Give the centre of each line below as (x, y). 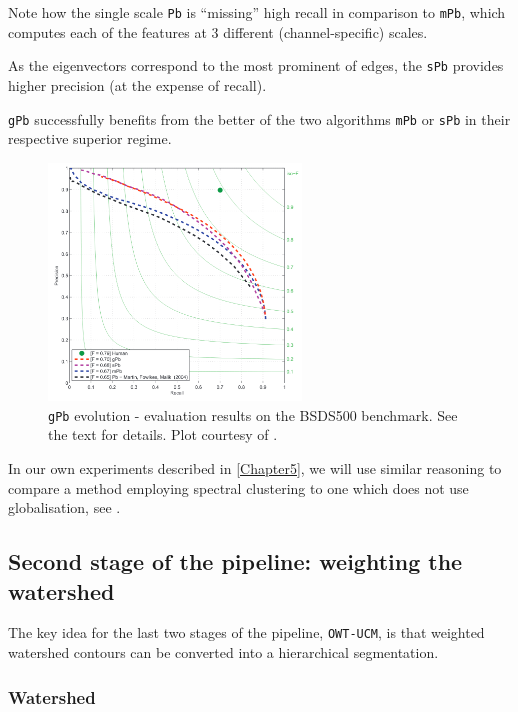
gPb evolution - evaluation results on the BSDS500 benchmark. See (253, 414)
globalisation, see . (64, 507)
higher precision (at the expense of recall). (137, 84)
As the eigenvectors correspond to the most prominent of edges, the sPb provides (256, 65)
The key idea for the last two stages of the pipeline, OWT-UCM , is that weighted (246, 632)
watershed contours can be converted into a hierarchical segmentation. (223, 652)
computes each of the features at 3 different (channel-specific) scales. (218, 31)
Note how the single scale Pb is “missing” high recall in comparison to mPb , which (257, 12)
